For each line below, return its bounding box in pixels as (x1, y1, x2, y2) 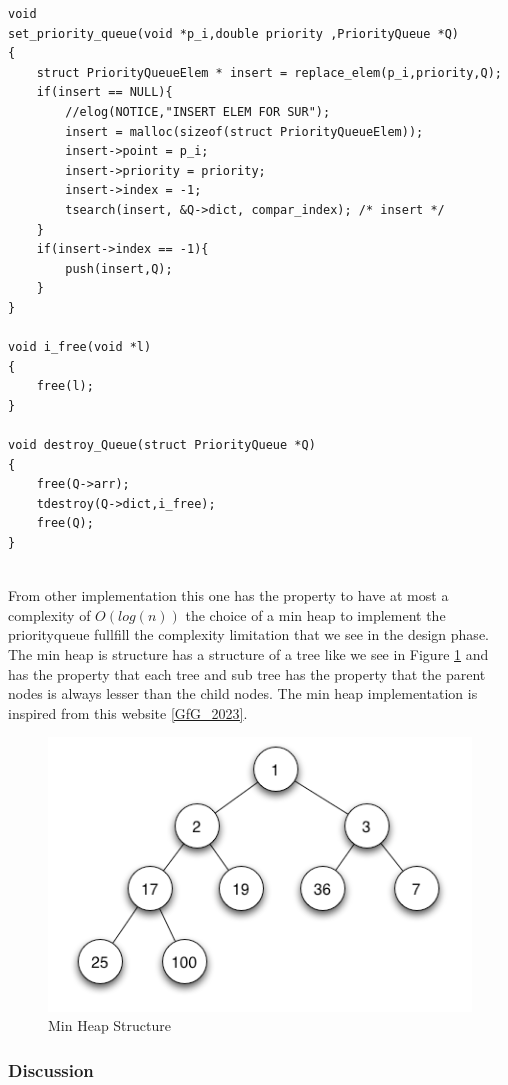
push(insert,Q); (65, 261, 173, 276)
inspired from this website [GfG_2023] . (8, 702, 248, 723)
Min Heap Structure (48, 1015, 171, 1036)
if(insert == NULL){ (36, 85, 173, 100)
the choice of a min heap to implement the (185, 604, 446, 625)
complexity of (8, 604, 91, 625)
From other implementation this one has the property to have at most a (8, 585, 449, 606)
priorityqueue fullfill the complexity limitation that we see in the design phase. (8, 624, 489, 645)
